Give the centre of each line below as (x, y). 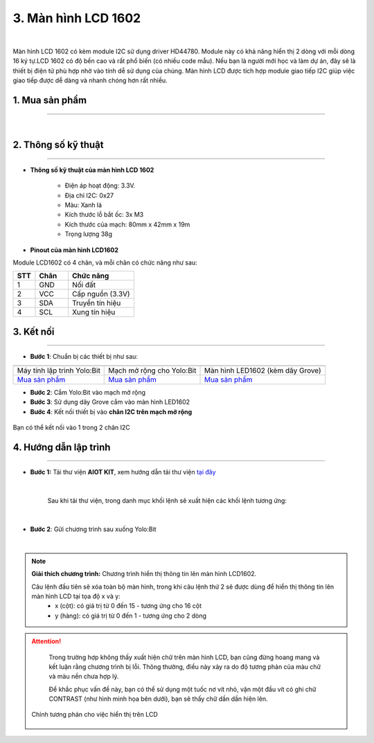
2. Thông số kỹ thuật (58, 145)
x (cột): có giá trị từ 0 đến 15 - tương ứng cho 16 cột (128, 606)
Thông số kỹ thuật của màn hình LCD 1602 (92, 170)
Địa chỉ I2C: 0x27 (89, 195)
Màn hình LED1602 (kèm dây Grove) (262, 370)
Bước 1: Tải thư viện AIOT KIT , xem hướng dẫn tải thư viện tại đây (123, 472)
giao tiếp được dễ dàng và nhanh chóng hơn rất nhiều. (90, 80)
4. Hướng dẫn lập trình (62, 447)
